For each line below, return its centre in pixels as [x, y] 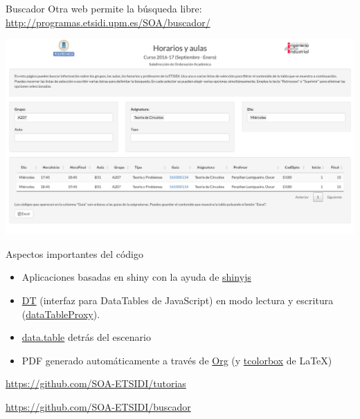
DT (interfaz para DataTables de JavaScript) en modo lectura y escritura [178, 300]
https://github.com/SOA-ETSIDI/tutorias [96, 383]
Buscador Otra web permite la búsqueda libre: [104, 8]
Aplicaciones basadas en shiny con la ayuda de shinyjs [136, 277]
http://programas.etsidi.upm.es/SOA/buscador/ [108, 22]
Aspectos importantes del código [74, 253]
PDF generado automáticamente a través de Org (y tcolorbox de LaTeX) [177, 360]
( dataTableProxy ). [61, 314]
